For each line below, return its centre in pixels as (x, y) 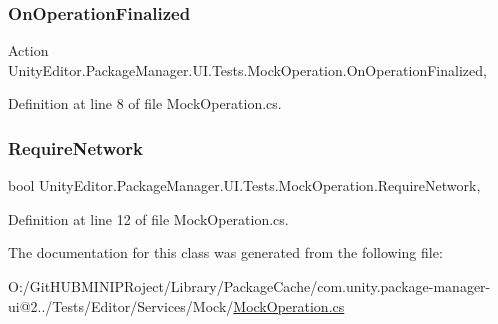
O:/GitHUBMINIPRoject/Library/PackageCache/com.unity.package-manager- (249, 286)
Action (28, 50)
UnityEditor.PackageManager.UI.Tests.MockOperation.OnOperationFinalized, (247, 69)
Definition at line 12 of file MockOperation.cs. (148, 218)
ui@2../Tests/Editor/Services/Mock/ (121, 305)
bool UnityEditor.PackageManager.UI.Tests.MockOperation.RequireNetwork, (244, 185)
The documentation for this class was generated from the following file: (225, 252)
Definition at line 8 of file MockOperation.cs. (145, 103)
